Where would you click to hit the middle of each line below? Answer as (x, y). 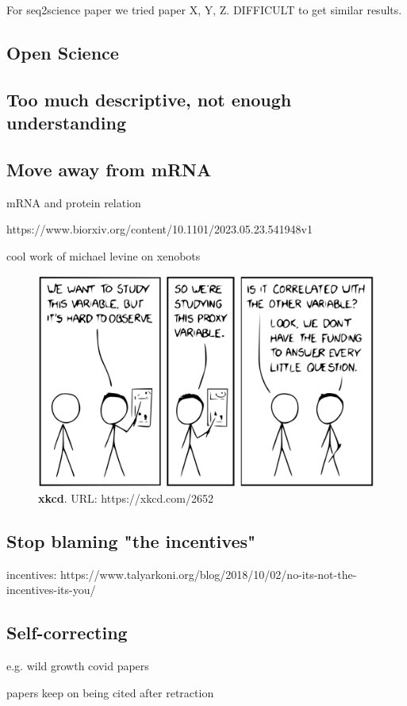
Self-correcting (67, 633)
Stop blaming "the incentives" (131, 540)
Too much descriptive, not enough (149, 99)
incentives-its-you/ (51, 590)
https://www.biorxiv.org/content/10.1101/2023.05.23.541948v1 (159, 229)
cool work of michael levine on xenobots (104, 255)
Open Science (63, 52)
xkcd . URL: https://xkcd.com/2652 (126, 498)
